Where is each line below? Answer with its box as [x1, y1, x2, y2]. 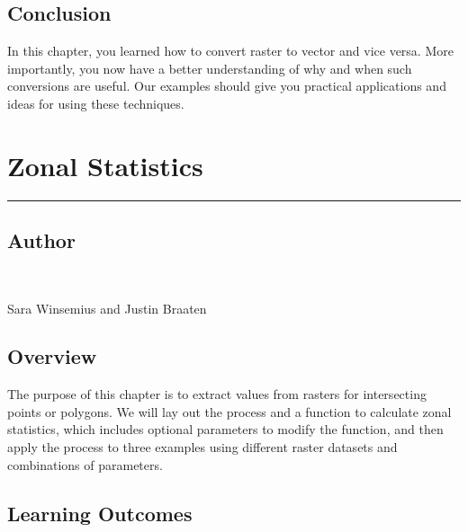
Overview [7, 342, 97, 370]
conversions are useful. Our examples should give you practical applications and [7, 76, 446, 95]
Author [7, 226, 76, 254]
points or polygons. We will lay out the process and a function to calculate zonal [7, 402, 452, 421]
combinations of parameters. [7, 455, 163, 474]
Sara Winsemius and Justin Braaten [7, 298, 207, 317]
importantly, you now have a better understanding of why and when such [7, 58, 412, 77]
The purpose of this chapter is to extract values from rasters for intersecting [7, 385, 427, 403]
